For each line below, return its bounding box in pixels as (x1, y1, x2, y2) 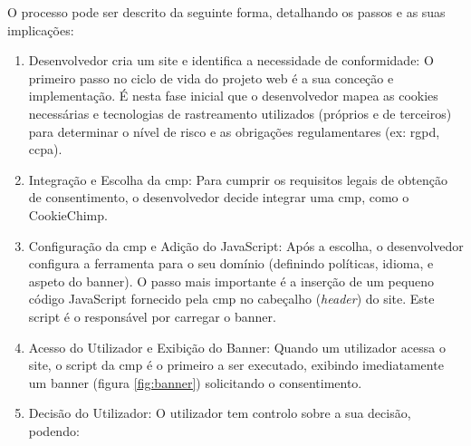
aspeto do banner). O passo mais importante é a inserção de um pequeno (28, 271, 435, 290)
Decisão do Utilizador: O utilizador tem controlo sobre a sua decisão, (28, 403, 411, 422)
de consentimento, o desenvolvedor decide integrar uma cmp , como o (28, 188, 409, 207)
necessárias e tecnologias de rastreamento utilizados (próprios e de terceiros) (28, 103, 452, 122)
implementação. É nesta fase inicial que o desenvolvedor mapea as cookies (28, 86, 438, 105)
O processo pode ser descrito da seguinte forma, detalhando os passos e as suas (7, 3, 446, 21)
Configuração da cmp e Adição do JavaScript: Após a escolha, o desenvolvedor (28, 236, 464, 255)
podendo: (28, 421, 80, 440)
